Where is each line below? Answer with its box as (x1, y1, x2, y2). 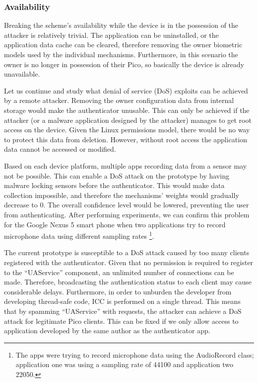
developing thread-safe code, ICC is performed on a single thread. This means (4, 296, 241, 306)
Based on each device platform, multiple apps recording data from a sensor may (4, 160, 247, 171)
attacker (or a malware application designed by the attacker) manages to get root (4, 114, 252, 125)
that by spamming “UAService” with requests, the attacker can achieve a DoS (4, 305, 242, 316)
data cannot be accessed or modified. (4, 144, 116, 154)
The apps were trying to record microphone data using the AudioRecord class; (15, 349, 254, 360)
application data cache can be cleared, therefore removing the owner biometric (4, 39, 243, 50)
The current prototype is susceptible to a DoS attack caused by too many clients (4, 247, 250, 258)
